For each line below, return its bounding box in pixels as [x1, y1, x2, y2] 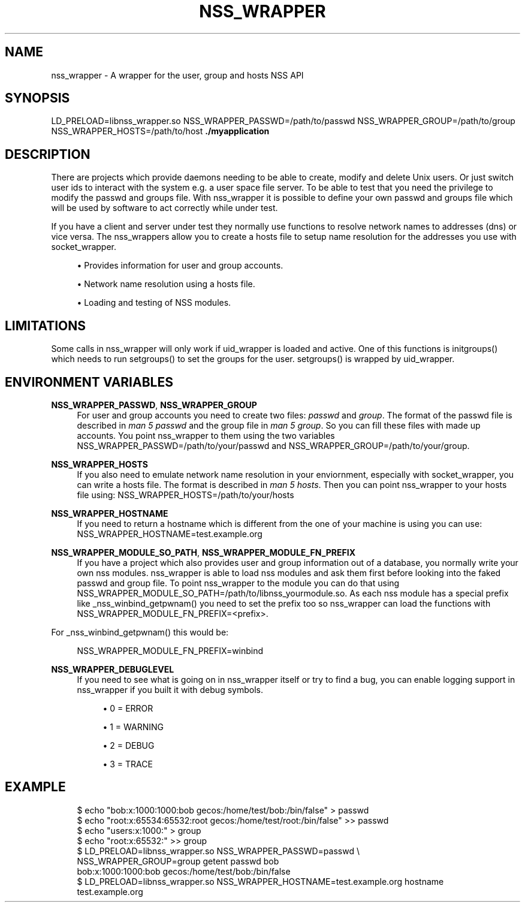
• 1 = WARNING [102, 721, 164, 732]
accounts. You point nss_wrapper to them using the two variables [77, 430, 335, 441]
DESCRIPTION [5, 146, 90, 162]
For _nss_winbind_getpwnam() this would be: [51, 626, 229, 637]
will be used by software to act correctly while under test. [51, 203, 278, 213]
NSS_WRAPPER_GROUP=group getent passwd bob [77, 855, 279, 866]
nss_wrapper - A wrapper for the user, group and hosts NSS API [51, 70, 304, 80]
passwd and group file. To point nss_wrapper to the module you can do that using [77, 577, 400, 588]
